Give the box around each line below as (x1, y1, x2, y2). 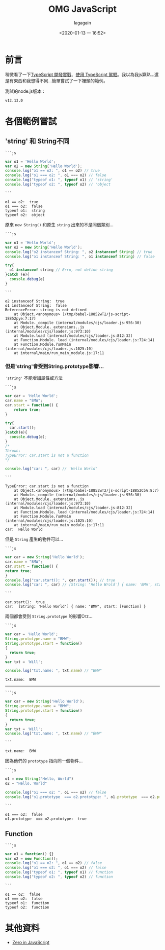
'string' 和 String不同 (5, 137, 70, 146)
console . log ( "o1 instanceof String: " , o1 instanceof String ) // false (5, 254, 155, 259)
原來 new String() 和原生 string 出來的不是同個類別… (5, 221, 114, 227)
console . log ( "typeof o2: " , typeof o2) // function (5, 875, 113, 879)
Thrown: (5, 448, 21, 453)
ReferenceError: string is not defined (5, 307, 87, 312)
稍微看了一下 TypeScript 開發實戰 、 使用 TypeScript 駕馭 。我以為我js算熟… (5, 72, 155, 77)
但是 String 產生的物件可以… (5, 536, 63, 542)
